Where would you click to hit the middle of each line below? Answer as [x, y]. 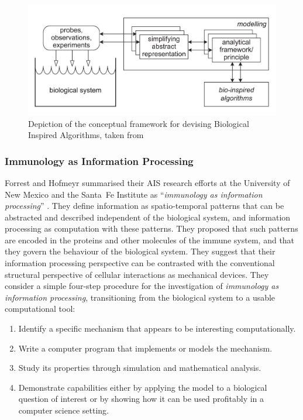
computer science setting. [63, 410]
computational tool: [40, 309]
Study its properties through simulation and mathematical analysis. [140, 368]
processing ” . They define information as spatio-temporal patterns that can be [144, 206]
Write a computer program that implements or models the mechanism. [145, 348]
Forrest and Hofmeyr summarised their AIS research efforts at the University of [147, 182]
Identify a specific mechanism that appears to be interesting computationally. [157, 328]
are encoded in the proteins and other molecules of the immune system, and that [150, 240]
